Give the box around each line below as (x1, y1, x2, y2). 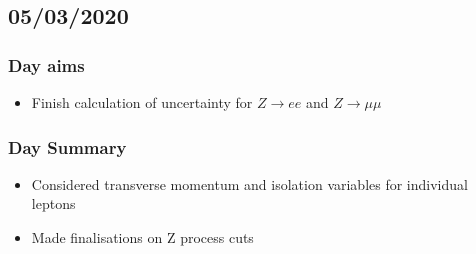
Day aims (8, 52, 85, 77)
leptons (31, 193, 76, 214)
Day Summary (8, 134, 127, 159)
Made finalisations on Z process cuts (31, 227, 254, 247)
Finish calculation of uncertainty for (31, 92, 253, 112)
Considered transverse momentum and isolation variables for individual (31, 173, 468, 194)
